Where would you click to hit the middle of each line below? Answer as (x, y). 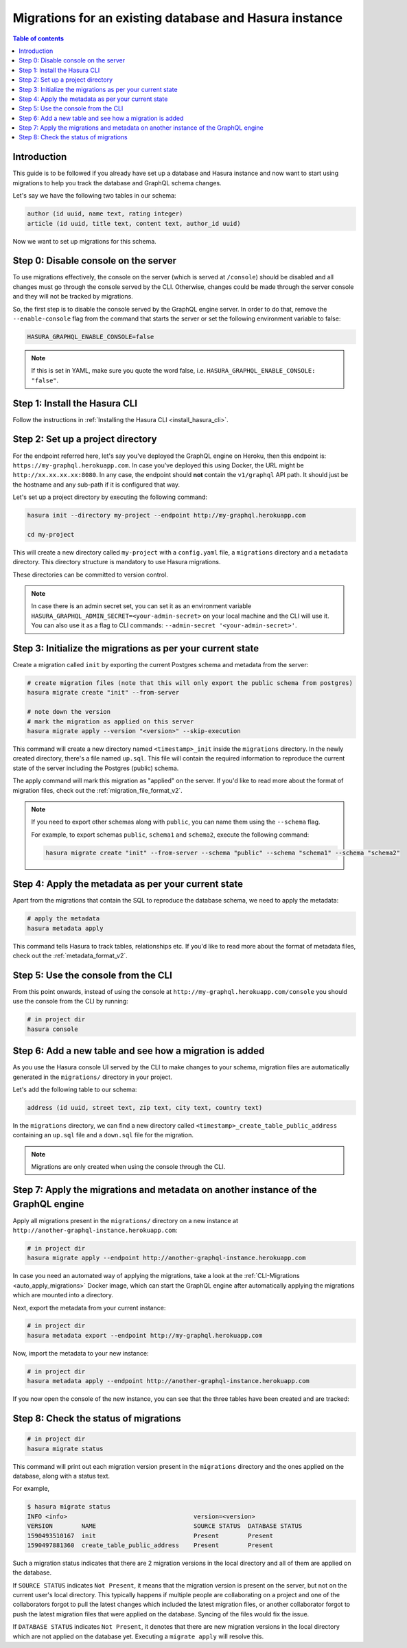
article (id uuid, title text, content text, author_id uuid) (134, 223)
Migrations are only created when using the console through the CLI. (128, 1167)
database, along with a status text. (61, 1476)
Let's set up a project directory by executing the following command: (110, 497)
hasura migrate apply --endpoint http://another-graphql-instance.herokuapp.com (166, 1258)
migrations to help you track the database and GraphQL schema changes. (117, 183)
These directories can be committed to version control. (90, 575)
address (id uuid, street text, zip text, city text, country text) (145, 1107)
